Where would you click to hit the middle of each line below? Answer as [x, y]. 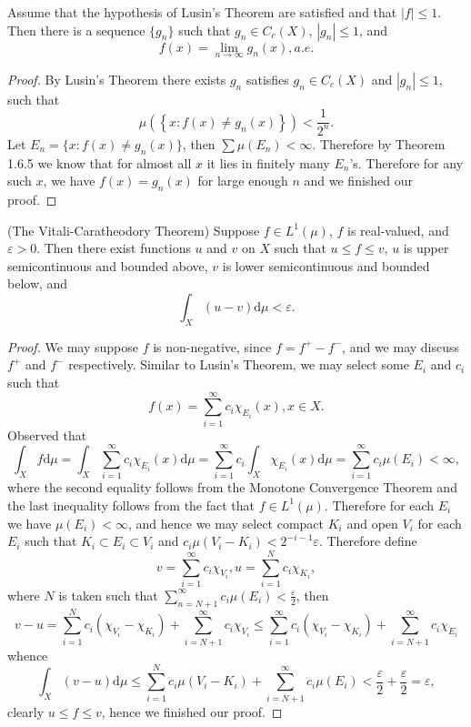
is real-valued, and [398, 230]
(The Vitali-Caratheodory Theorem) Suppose [134, 230]
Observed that [47, 434]
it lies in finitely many [268, 162]
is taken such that [108, 595]
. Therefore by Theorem [379, 143]
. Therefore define [368, 541]
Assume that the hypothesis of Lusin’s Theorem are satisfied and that [202, 12]
